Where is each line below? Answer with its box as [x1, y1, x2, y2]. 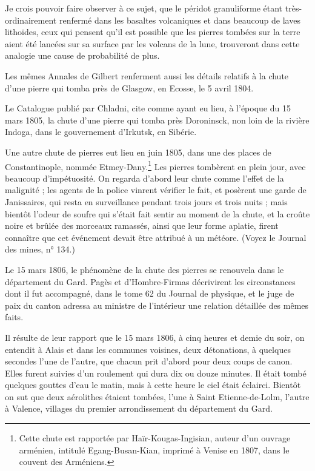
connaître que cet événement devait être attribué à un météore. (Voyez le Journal [5, 231, 307, 243]
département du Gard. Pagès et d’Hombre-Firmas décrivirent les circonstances [5, 275, 296, 288]
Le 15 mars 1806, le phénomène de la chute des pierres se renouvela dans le [5, 263, 284, 275]
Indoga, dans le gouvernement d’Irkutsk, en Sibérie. [5, 125, 197, 138]
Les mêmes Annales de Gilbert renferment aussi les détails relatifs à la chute [5, 69, 289, 82]
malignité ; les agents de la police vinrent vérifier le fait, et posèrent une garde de [5, 183, 307, 196]
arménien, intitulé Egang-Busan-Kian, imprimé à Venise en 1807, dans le [19, 443, 290, 456]
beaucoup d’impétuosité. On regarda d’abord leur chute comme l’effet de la [5, 171, 284, 184]
